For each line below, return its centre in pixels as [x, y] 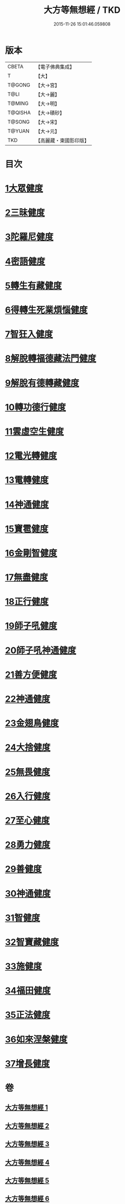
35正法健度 [28, 1015]
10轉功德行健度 [35, 407]
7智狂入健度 [29, 334]
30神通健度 [28, 893]
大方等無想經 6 [27, 1199]
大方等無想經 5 [27, 1180]
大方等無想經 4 [27, 1162]
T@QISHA [19, 112]
